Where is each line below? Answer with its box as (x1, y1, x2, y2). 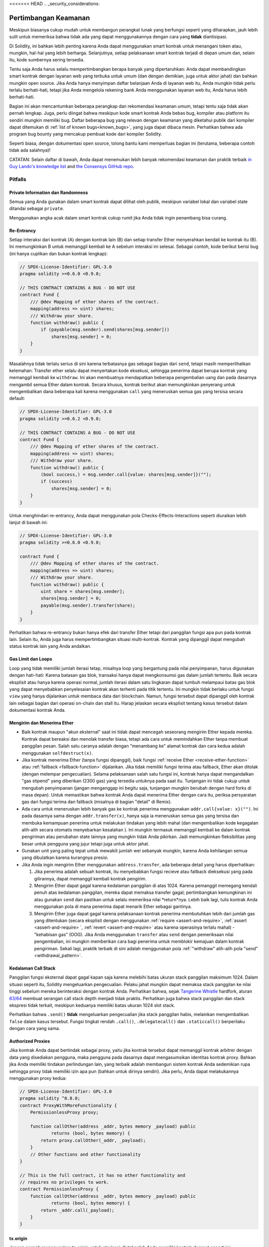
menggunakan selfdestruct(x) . (21, 750, 93, 756)
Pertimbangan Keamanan (9, 13, 90, 22)
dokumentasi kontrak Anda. (9, 707, 66, 713)
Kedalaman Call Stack (9, 965, 56, 971)
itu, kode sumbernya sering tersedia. (9, 57, 85, 63)
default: (9, 396, 25, 402)
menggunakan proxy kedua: (9, 1075, 67, 1081)
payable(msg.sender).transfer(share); (40, 603, 135, 608)
